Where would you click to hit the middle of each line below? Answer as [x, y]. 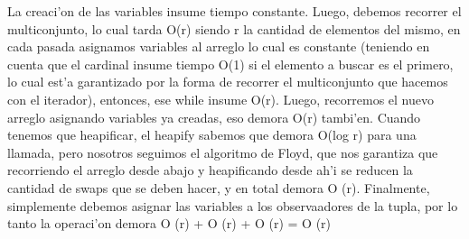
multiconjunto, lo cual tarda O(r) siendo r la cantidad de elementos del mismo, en [234, 28]
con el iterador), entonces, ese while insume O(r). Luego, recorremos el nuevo [221, 99]
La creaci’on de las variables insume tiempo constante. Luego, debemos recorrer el [234, 11]
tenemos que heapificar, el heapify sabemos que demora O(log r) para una [212, 135]
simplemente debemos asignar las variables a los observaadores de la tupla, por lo [233, 205]
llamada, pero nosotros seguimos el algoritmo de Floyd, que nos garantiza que [223, 152]
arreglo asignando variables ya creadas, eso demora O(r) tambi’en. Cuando [214, 117]
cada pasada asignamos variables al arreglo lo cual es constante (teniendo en [219, 46]
